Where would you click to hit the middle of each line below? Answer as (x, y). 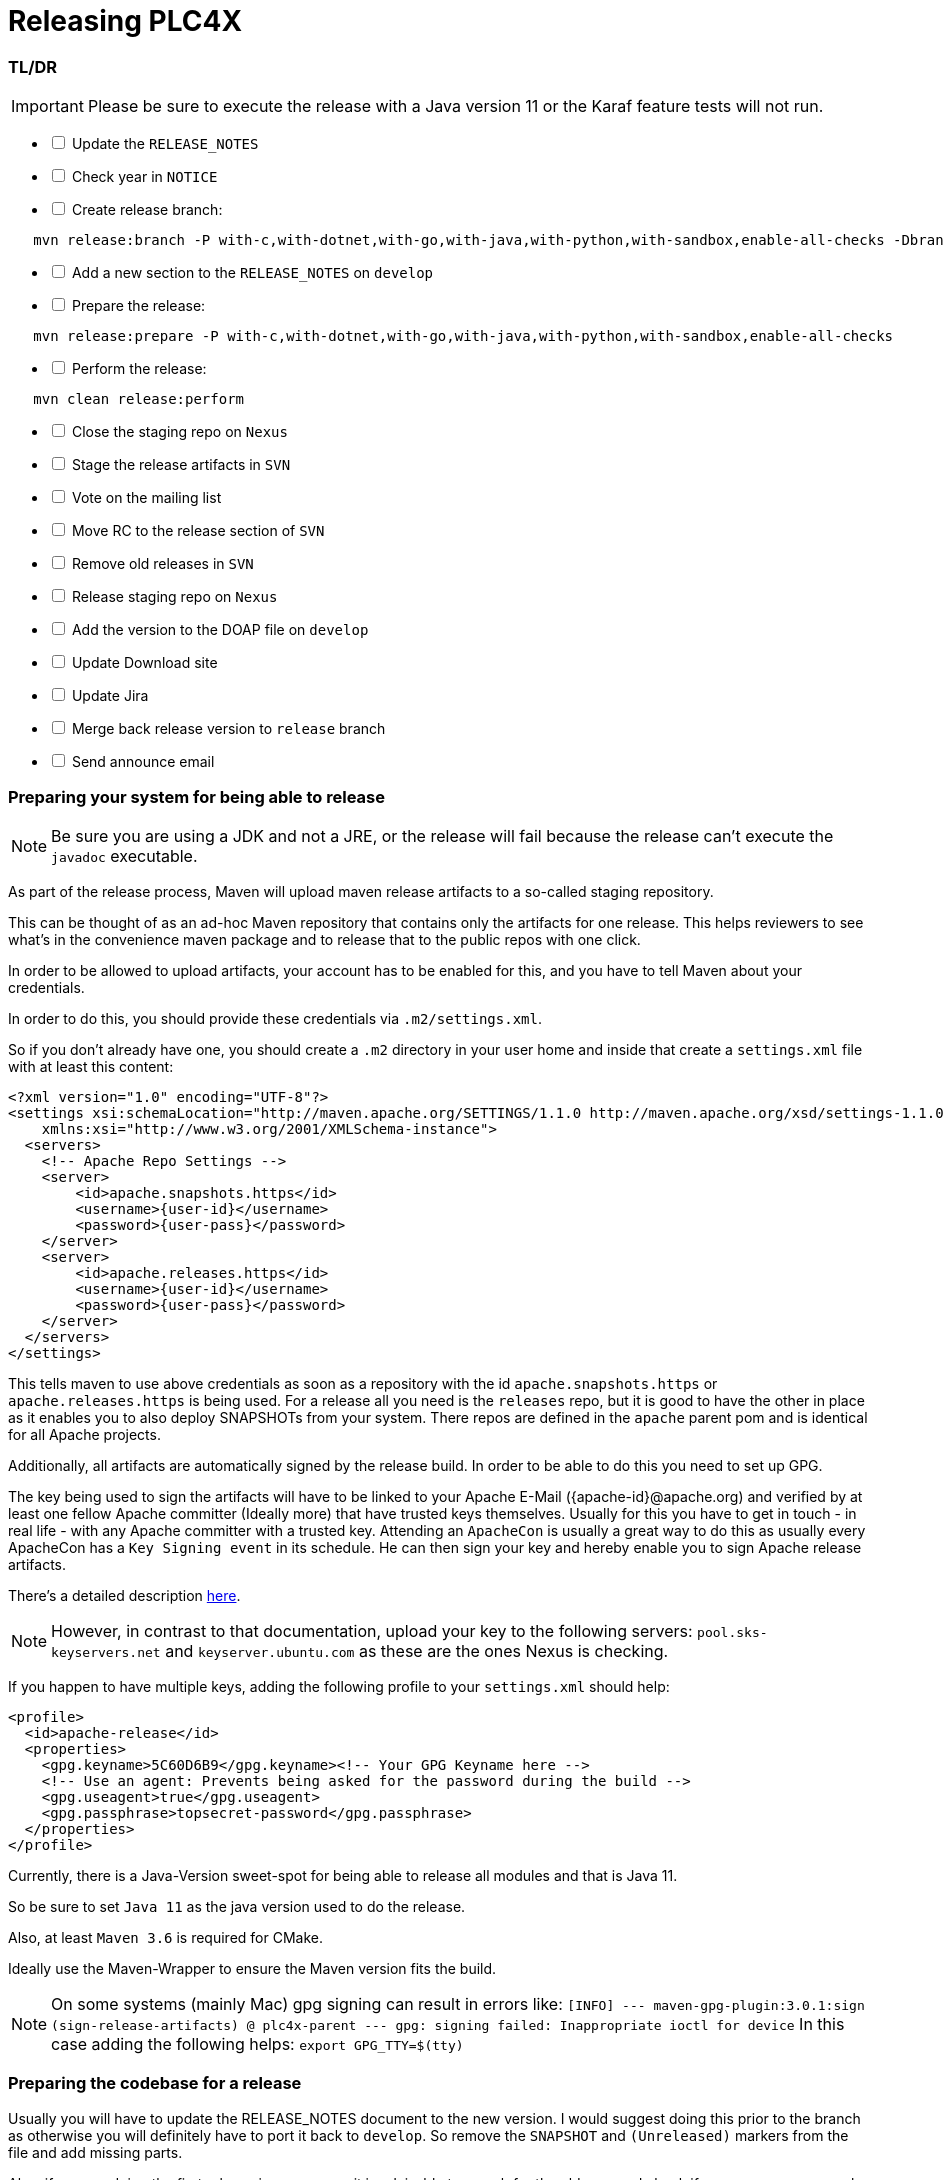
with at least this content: (91, 1066)
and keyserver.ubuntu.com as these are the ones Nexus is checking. (417, 1650)
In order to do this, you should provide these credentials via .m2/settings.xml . (275, 1018)
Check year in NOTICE (144, 177)
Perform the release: (139, 369)
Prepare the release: (138, 306)
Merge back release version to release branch (228, 729)
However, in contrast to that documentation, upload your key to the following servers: (372, 1630)
